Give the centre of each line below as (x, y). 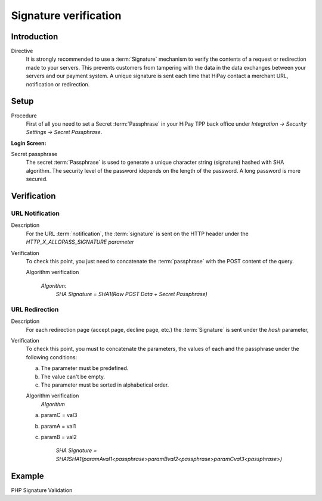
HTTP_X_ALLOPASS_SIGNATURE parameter (80, 242)
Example (27, 476)
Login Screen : (29, 143)
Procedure (24, 116)
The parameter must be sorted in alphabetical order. (105, 385)
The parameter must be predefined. (85, 368)
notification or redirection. (58, 84)
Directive (22, 51)
